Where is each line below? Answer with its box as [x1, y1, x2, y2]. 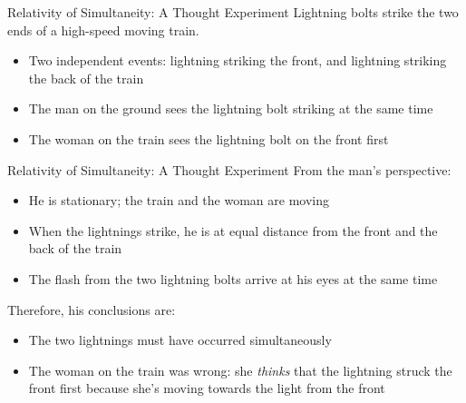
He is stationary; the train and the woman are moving [28, 191, 330, 210]
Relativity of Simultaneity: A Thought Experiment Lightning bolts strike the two [7, 3, 459, 21]
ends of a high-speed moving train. [7, 20, 199, 39]
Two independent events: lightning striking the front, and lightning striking [28, 51, 447, 70]
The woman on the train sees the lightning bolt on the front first [28, 129, 389, 148]
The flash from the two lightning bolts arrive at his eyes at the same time [28, 269, 438, 288]
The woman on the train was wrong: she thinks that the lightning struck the [28, 360, 452, 379]
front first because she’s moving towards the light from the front [28, 378, 385, 398]
